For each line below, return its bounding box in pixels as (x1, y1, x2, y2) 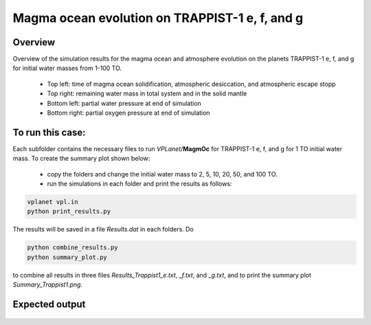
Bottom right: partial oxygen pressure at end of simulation (47, 109, 210, 117)
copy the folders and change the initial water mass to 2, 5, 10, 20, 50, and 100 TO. (47, 170, 278, 178)
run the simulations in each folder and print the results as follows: (47, 179, 232, 188)
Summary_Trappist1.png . (12, 280, 82, 289)
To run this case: (12, 126, 86, 138)
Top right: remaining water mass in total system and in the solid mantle (47, 89, 247, 98)
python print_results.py (27, 208, 111, 216)
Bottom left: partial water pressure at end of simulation (47, 99, 202, 107)
